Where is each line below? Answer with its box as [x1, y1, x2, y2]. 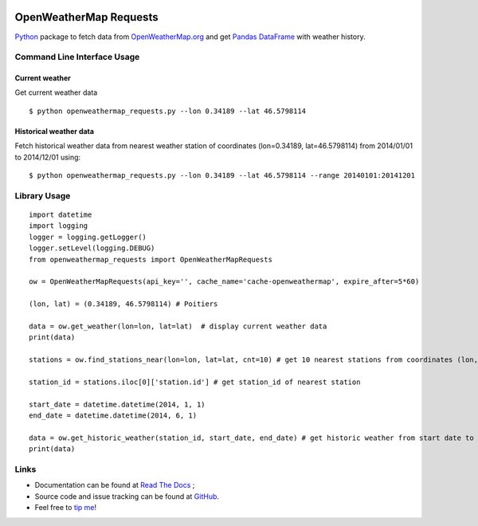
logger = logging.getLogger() [29, 232, 147, 241]
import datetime [29, 210, 92, 219]
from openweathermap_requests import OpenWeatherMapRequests [29, 255, 272, 264]
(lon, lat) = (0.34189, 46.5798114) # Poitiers [29, 300, 218, 308]
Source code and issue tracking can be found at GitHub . [34, 491, 219, 501]
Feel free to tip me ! [34, 503, 97, 512]
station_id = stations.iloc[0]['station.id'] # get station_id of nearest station [29, 377, 361, 387]
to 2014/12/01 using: [14, 152, 81, 162]
